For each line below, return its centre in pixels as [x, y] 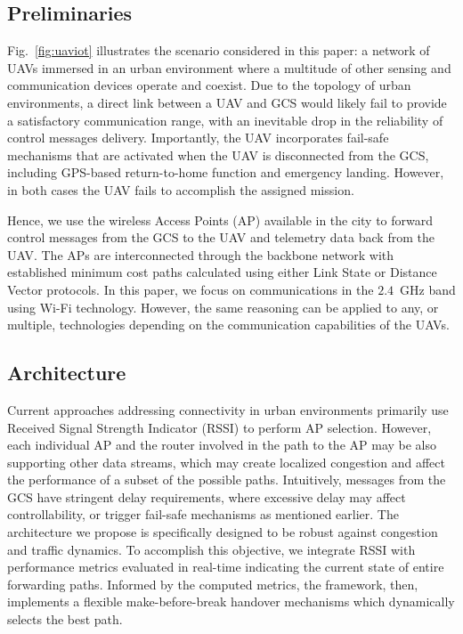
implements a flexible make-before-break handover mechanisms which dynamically [231, 601]
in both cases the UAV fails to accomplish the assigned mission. [181, 189]
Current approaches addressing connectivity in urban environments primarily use [228, 409]
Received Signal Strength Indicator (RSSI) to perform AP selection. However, [219, 427]
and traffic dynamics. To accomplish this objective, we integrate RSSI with [211, 549]
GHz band [428, 289]
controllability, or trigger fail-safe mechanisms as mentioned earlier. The [203, 514]
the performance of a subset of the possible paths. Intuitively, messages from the [227, 480]
